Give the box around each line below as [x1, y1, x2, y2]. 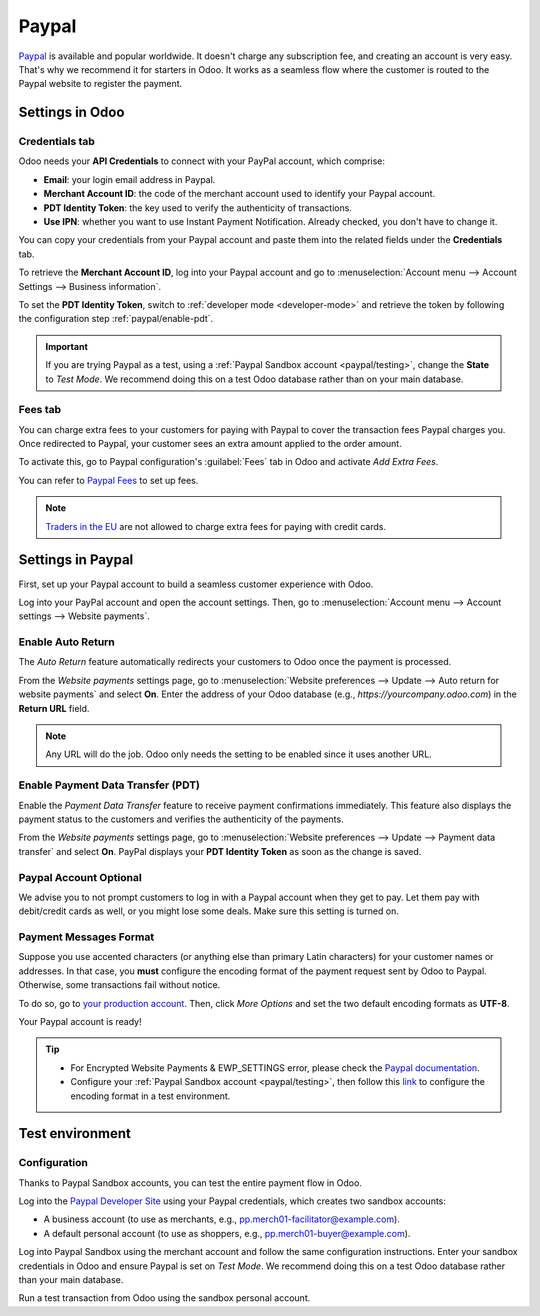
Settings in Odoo [18, 104, 125, 121]
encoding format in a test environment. [70, 1090, 231, 1102]
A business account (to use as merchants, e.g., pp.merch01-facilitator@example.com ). [43, 1213, 400, 1225]
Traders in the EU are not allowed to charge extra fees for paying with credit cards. [45, 520, 387, 532]
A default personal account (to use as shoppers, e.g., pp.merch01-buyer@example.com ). [43, 1227, 411, 1239]
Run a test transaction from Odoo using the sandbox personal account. [18, 1292, 311, 1304]
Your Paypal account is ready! [18, 1015, 142, 1027]
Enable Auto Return [18, 635, 115, 649]
